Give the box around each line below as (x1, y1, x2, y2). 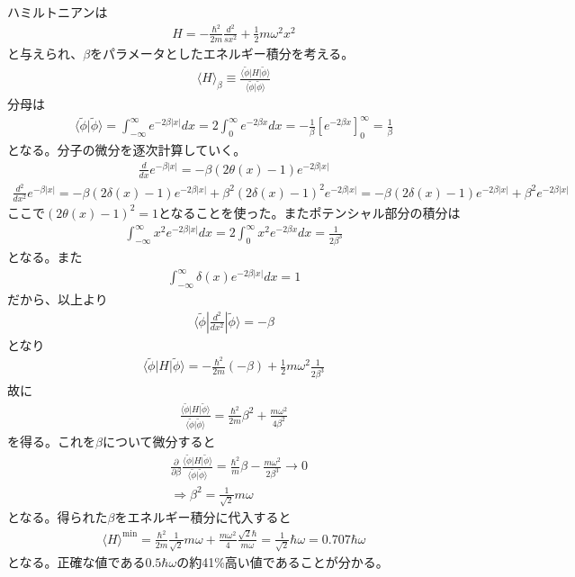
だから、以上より (7, 289, 108, 308)
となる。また (7, 247, 83, 266)
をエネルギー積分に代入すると (114, 508, 292, 527)
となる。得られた (7, 508, 108, 527)
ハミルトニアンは (7, 3, 108, 21)
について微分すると (102, 431, 216, 450)
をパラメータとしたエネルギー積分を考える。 (90, 43, 355, 62)
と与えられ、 (7, 43, 84, 62)
